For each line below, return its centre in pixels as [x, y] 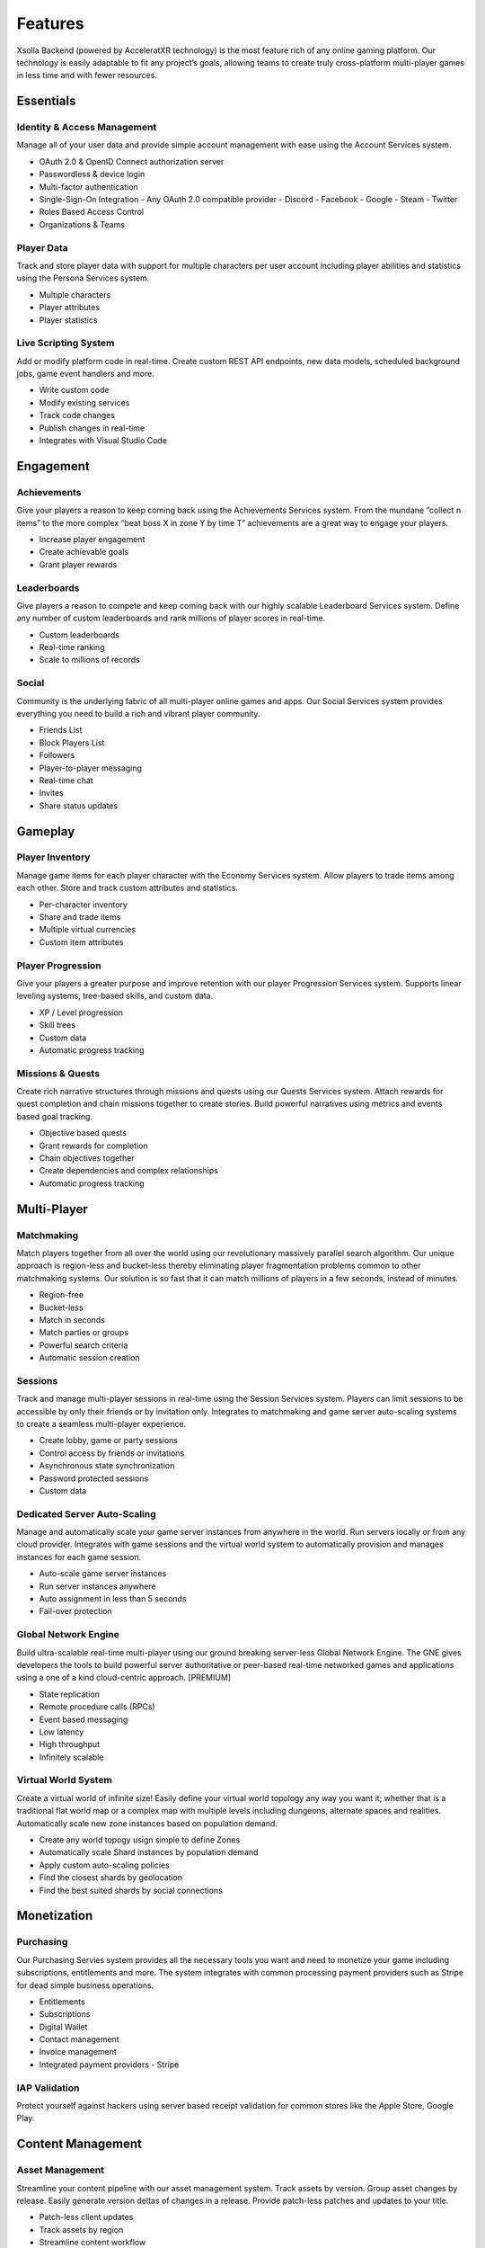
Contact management [79, 2039]
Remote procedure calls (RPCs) [97, 1707]
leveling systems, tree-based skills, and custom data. [115, 996]
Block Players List [72, 743]
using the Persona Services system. [83, 278]
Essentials [46, 101]
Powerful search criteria [84, 1345]
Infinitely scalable [71, 1757]
